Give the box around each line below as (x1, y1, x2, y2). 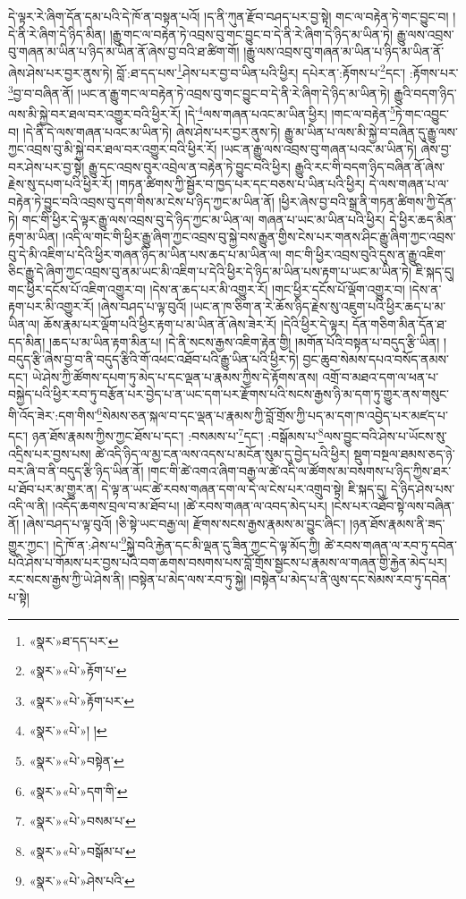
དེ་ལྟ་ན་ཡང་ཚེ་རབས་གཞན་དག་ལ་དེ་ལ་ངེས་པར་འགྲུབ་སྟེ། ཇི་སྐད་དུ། (101, 479, 387, 497)
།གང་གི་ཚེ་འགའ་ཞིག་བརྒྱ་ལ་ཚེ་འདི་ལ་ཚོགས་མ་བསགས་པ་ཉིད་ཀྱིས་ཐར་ (148, 462, 452, 480)
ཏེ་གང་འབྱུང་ (394, 104, 450, 123)
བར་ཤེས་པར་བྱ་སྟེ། (8, 157, 85, 175)
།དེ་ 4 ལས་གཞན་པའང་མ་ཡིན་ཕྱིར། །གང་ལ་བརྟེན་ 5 (184, 102, 395, 123)
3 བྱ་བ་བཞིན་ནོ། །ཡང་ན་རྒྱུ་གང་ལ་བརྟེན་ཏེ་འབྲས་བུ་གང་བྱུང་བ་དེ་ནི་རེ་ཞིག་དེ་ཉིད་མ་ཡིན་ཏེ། (8, 81, 390, 102)
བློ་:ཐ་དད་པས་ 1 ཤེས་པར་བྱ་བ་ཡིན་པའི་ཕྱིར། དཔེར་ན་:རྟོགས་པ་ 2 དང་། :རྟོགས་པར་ (116, 60, 459, 81)
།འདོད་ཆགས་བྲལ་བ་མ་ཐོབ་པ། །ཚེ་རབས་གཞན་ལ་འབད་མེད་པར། (52, 496, 327, 515)
